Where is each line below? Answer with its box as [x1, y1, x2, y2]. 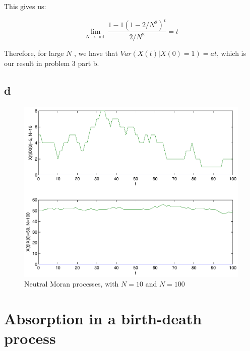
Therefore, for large [4, 48, 64, 58]
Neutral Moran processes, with [24, 278, 119, 289]
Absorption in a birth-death [4, 308, 202, 329]
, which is [216, 48, 246, 58]
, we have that [74, 48, 118, 58]
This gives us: [4, 1, 46, 11]
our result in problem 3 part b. [4, 58, 99, 68]
